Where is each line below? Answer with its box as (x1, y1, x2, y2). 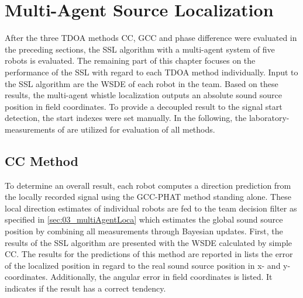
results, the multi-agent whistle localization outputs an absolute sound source (5, 89, 282, 101)
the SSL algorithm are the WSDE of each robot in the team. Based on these (5, 77, 278, 89)
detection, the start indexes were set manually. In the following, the (5, 112, 247, 124)
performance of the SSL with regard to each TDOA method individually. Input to (5, 65, 298, 78)
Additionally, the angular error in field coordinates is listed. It (50, 271, 273, 283)
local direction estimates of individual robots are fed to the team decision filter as (5, 202, 297, 214)
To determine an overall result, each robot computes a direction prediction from (5, 179, 291, 191)
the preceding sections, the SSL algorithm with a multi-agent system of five (5, 43, 275, 55)
